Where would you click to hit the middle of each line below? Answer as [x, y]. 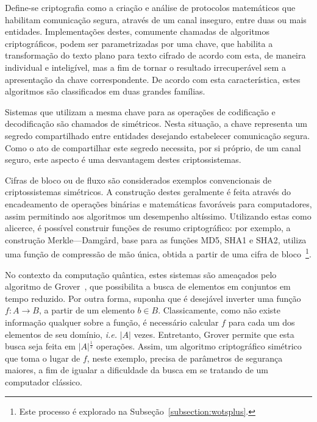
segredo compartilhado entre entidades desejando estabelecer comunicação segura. [158, 135]
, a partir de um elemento [87, 310]
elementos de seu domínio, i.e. [61, 334]
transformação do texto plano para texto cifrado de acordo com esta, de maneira [155, 55]
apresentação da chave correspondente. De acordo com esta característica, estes [153, 79]
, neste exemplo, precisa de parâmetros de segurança [185, 358]
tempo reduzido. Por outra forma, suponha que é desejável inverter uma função [153, 298]
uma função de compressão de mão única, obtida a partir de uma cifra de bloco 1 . [158, 253]
